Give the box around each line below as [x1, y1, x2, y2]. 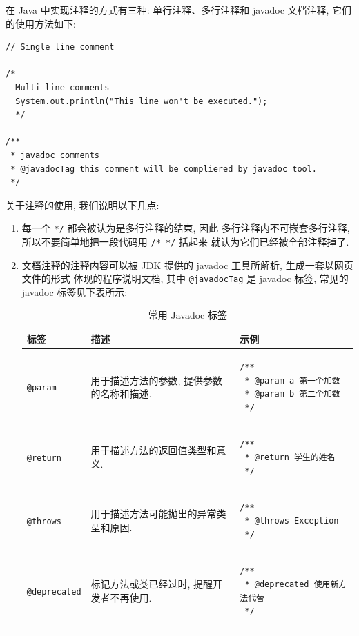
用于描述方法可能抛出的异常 [90, 506, 217, 521]
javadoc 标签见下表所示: [21, 284, 128, 299]
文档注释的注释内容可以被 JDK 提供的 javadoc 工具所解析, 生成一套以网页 [21, 257, 353, 272]
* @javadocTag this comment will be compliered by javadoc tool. [10, 163, 318, 174]
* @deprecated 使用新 [244, 579, 339, 590]
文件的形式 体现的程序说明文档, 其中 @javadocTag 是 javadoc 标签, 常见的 [21, 271, 349, 286]
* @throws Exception [244, 516, 339, 526]
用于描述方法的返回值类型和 [90, 443, 217, 457]
